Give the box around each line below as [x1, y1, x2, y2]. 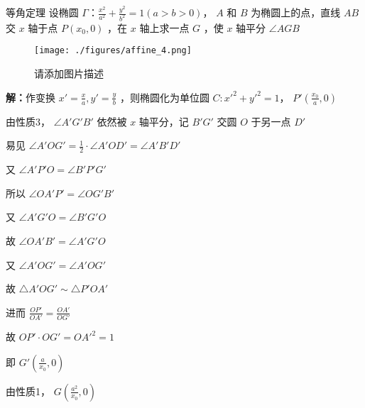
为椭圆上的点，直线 [251, 5, 341, 19]
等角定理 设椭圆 [6, 5, 79, 19]
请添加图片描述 [34, 66, 104, 81]
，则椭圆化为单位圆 [119, 89, 209, 104]
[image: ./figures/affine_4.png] [34, 45, 192, 56]
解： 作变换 [6, 89, 55, 104]
